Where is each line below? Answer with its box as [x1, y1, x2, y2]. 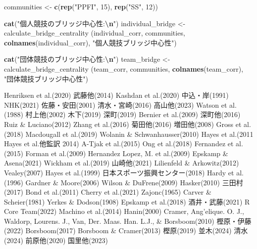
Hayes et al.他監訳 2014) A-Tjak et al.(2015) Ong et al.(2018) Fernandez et [4, 138, 234, 149]
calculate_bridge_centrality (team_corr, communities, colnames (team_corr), [4, 63, 244, 74]
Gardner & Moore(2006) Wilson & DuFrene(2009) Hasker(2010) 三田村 [25, 177, 243, 187]
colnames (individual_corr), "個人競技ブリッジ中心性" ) [4, 37, 177, 47]
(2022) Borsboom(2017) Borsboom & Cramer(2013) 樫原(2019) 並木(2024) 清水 [4, 225, 248, 236]
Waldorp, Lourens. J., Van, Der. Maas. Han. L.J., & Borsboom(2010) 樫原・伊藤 [4, 215, 252, 226]
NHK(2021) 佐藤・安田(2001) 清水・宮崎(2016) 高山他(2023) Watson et [4, 99, 227, 110]
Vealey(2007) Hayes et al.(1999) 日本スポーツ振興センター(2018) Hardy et [4, 167, 234, 177]
